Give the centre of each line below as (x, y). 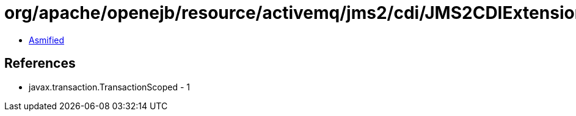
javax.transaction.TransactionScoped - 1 (110, 87)
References (40, 63)
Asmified (47, 40)
